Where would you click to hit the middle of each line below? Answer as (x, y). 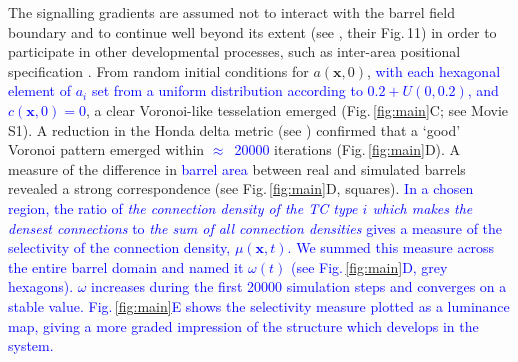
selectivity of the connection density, (119, 247)
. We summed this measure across (391, 247)
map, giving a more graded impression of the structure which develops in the (243, 325)
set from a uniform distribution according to (227, 90)
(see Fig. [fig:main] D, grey (369, 266)
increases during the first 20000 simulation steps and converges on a (299, 286)
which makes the (422, 207)
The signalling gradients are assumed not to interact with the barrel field (231, 12)
